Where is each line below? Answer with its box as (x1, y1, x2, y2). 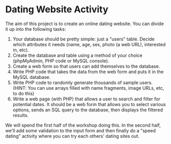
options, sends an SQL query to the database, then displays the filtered (12, 107, 163, 113)
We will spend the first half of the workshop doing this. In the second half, (5, 122, 161, 128)
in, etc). (12, 47, 29, 53)
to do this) (12, 90, 35, 96)
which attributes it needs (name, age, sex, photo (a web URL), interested (12, 41, 166, 47)
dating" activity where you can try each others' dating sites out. (5, 133, 140, 139)
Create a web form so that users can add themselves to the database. (12, 63, 160, 69)
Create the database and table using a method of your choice (12, 52, 142, 58)
